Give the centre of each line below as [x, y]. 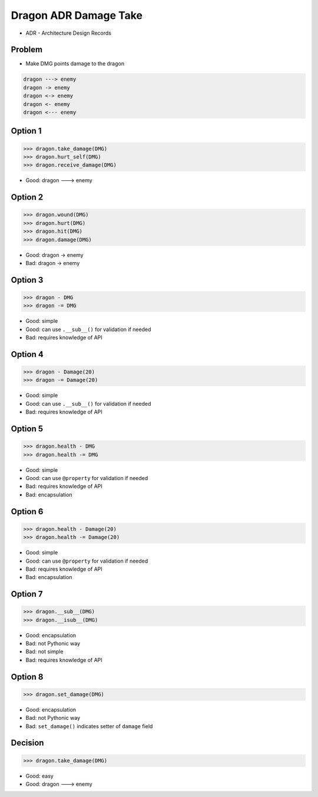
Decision [27, 743]
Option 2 [27, 197]
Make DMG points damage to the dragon [75, 64]
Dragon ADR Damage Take [77, 15]
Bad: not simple [44, 652]
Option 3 [27, 280]
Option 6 [27, 512]
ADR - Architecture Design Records [69, 33]
